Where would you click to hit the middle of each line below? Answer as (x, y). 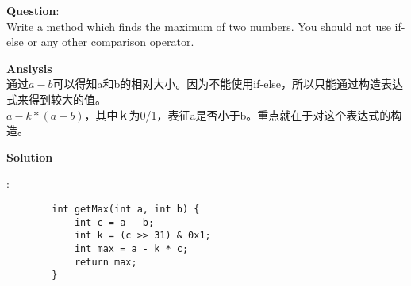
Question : (33, 10)
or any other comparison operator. (111, 42)
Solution (30, 156)
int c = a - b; (114, 222)
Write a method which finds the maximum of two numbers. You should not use (199, 26)
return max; (106, 262)
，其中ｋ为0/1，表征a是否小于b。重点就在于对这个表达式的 (238, 114)
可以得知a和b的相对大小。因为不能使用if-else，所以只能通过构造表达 (228, 84)
